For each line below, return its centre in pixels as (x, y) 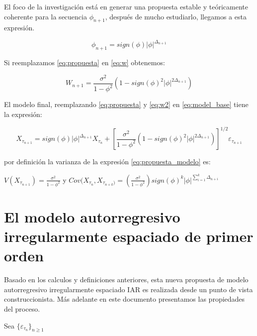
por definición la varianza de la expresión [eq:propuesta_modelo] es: (107, 162)
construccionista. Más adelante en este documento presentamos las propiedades (125, 299)
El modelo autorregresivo (92, 216)
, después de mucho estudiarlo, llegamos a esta (176, 16)
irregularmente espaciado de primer (129, 236)
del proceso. (22, 308)
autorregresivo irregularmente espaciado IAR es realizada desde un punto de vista (128, 289)
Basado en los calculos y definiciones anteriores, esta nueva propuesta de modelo (126, 280)
